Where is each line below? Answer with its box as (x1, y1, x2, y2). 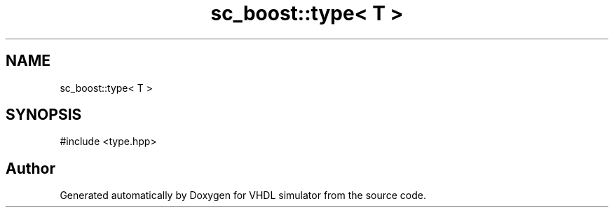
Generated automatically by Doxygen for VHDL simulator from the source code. (60, 189, 427, 202)
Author (6, 159, 55, 177)
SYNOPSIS (6, 106, 82, 124)
